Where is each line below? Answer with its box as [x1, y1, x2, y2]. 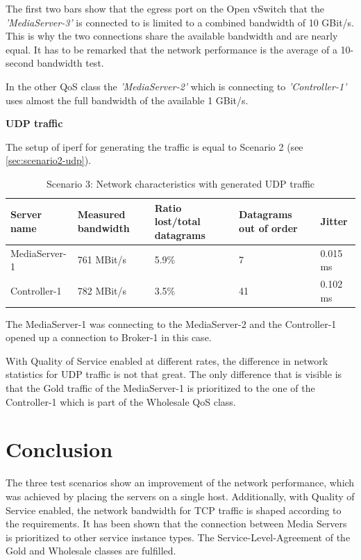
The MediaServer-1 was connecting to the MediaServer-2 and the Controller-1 [6, 316, 337, 331]
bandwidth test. [37, 56, 104, 70]
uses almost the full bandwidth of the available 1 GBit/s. [6, 92, 249, 107]
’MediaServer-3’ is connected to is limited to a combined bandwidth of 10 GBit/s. [6, 15, 354, 29]
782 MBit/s [77, 283, 127, 297]
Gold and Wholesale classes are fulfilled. [6, 543, 176, 558]
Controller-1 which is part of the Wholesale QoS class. [6, 394, 236, 409]
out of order [239, 220, 298, 235]
